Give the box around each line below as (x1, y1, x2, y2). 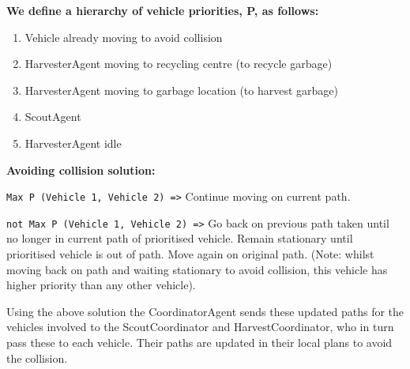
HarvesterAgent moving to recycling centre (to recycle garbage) (24, 55, 333, 72)
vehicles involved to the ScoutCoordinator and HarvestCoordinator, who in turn (6, 318, 394, 335)
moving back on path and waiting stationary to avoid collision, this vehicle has (6, 261, 388, 277)
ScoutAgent (24, 108, 81, 125)
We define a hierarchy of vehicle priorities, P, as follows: (6, 2, 319, 18)
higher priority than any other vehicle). (6, 277, 196, 293)
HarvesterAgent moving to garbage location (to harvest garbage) (24, 81, 339, 98)
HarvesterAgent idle (24, 134, 122, 151)
